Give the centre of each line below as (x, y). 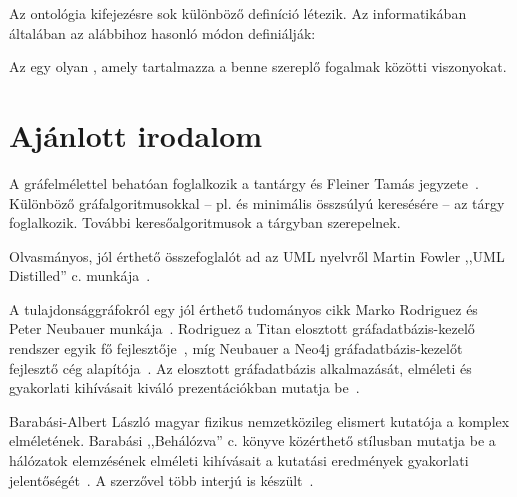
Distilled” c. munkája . (80, 275)
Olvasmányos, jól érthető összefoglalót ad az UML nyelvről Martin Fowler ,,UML (257, 255)
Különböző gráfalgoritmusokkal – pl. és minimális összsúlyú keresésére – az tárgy (257, 202)
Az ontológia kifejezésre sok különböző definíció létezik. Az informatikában (238, 13)
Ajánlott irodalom (136, 134)
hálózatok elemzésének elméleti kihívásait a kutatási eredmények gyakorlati (239, 460)
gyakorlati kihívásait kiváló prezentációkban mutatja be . (184, 387)
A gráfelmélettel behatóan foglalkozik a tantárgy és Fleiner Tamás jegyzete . (244, 182)
